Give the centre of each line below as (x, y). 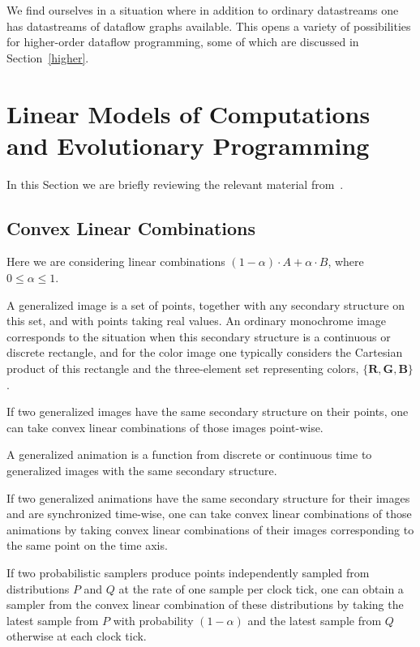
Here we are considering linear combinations (116, 261)
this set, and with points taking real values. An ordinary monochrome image (196, 321)
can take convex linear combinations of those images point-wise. (165, 427)
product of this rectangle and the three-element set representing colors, (183, 368)
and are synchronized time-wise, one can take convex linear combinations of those (209, 514)
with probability (153, 620)
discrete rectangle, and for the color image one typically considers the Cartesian (205, 352)
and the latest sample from (315, 620)
